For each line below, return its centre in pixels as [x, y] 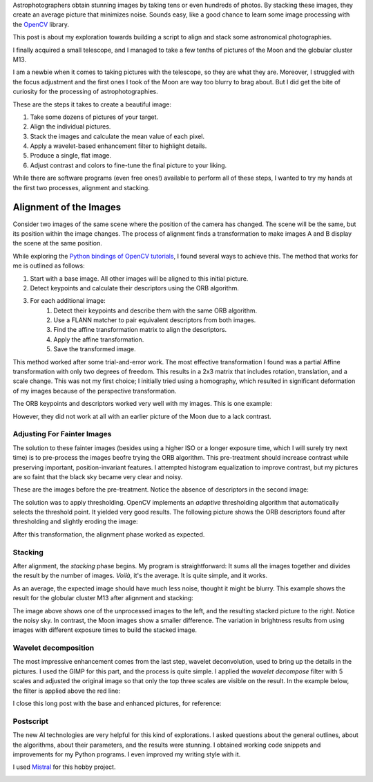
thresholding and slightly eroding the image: [75, 521]
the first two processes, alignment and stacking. [81, 187]
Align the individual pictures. [70, 127]
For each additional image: [68, 301]
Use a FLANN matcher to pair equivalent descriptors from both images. [155, 320]
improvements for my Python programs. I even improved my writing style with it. [127, 754]
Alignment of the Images [67, 207]
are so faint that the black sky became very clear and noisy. [98, 476]
